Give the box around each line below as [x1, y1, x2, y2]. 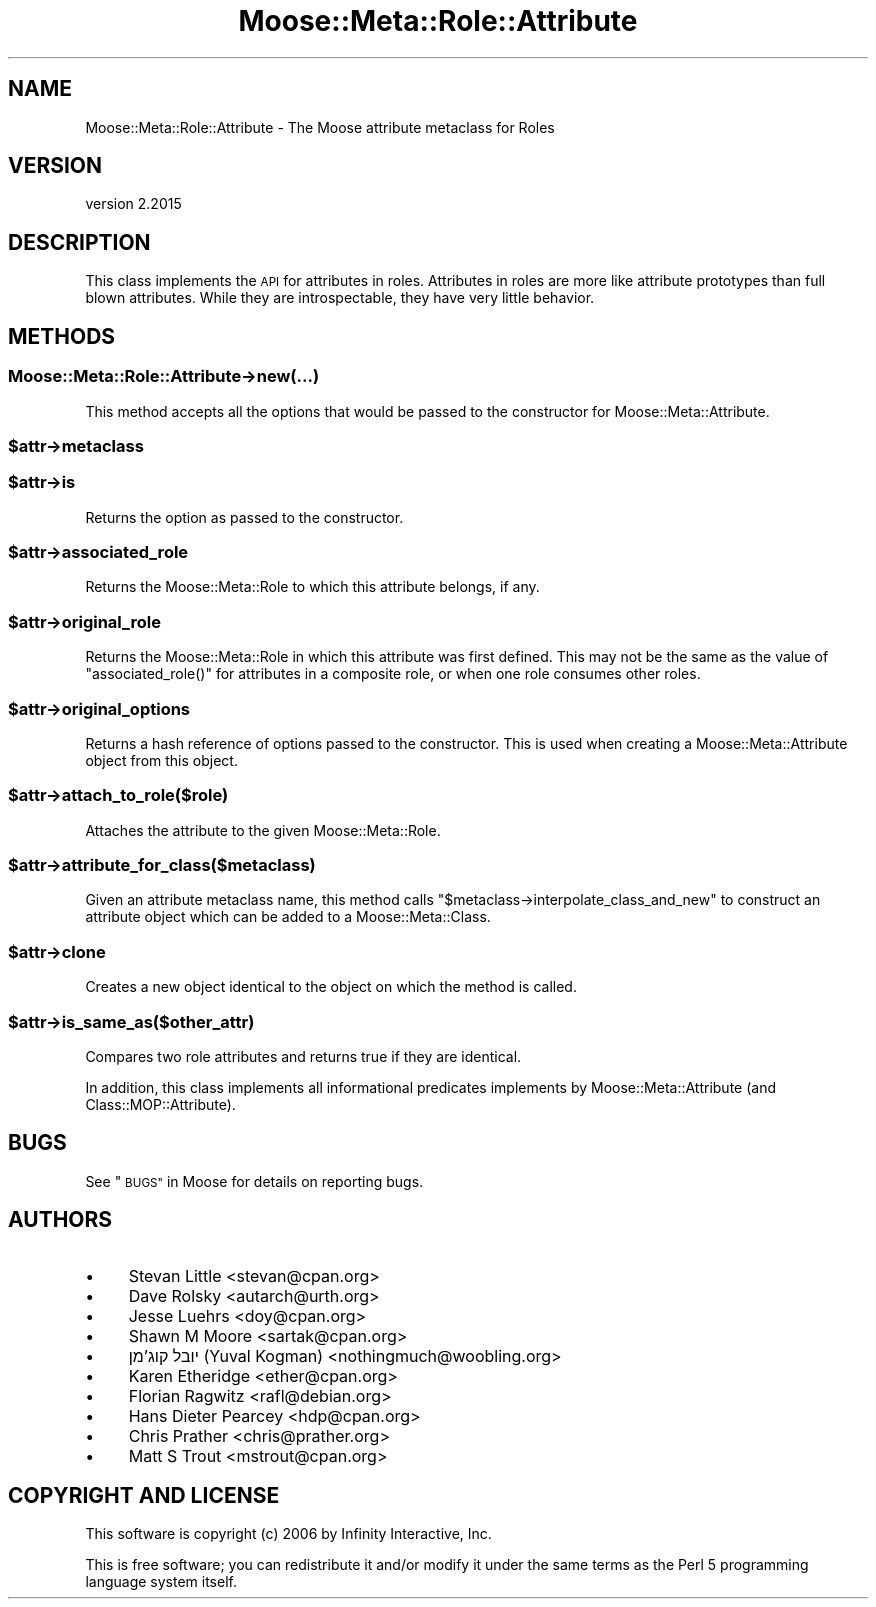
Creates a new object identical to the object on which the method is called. [85, 978, 577, 996]
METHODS [8, 323, 116, 349]
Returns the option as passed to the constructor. [85, 508, 404, 526]
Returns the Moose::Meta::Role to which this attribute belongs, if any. [85, 578, 540, 596]
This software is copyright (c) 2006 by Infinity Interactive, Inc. [85, 1525, 492, 1543]
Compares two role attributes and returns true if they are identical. [85, 1047, 522, 1065]
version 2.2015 [85, 195, 182, 213]
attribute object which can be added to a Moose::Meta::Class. [85, 908, 491, 926]
